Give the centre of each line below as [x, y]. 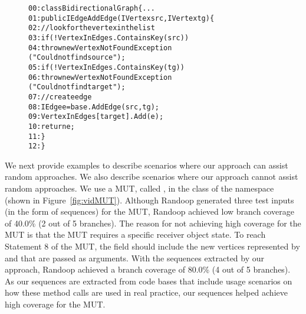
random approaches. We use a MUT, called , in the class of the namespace [139, 188]
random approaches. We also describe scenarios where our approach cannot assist [152, 177]
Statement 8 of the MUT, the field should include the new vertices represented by [152, 246]
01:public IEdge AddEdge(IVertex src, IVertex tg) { [121, 18]
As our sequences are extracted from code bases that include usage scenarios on [149, 281]
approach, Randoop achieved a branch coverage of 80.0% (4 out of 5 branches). [148, 269]
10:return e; [52, 126]
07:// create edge [60, 97]
